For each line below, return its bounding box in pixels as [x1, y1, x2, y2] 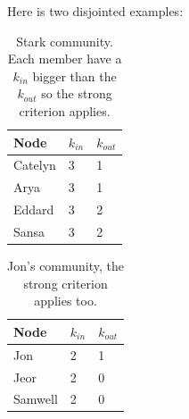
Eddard [13, 200, 54, 219]
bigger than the [32, 66, 117, 85]
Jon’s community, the [7, 256, 125, 275]
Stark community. [16, 31, 113, 50]
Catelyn [13, 155, 56, 174]
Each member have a [7, 49, 122, 68]
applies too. [34, 291, 97, 310]
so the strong [41, 84, 112, 103]
